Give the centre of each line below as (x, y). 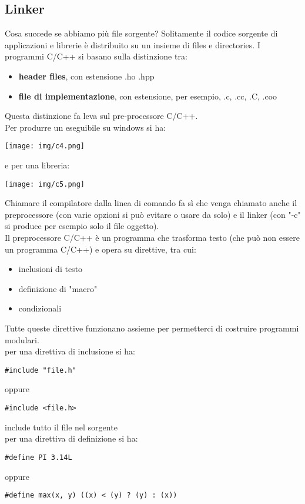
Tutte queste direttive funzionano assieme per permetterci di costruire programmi (152, 328)
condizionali (40, 308)
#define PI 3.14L (38, 457)
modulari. (22, 339)
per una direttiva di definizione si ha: (71, 438)
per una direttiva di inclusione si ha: (70, 351)
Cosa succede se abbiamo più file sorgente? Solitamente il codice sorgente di (141, 33)
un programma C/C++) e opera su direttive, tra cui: (100, 249)
